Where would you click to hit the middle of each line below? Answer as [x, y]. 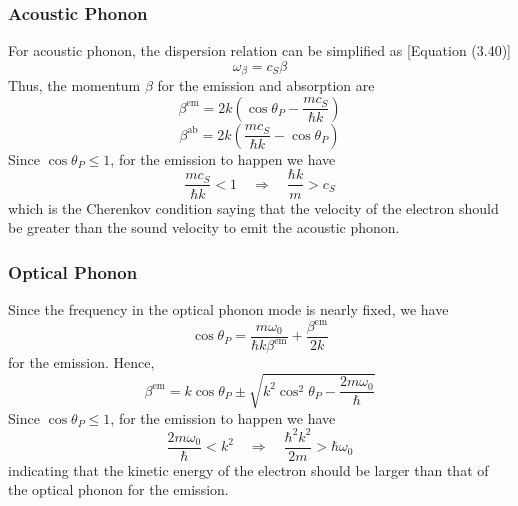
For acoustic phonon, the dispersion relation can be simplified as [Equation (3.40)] [260, 50]
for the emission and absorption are [266, 85]
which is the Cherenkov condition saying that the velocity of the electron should [253, 207]
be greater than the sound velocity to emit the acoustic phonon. [204, 227]
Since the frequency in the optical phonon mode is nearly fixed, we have [228, 308]
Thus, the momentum [74, 85]
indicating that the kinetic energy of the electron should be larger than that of [248, 469]
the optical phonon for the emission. [118, 489]
